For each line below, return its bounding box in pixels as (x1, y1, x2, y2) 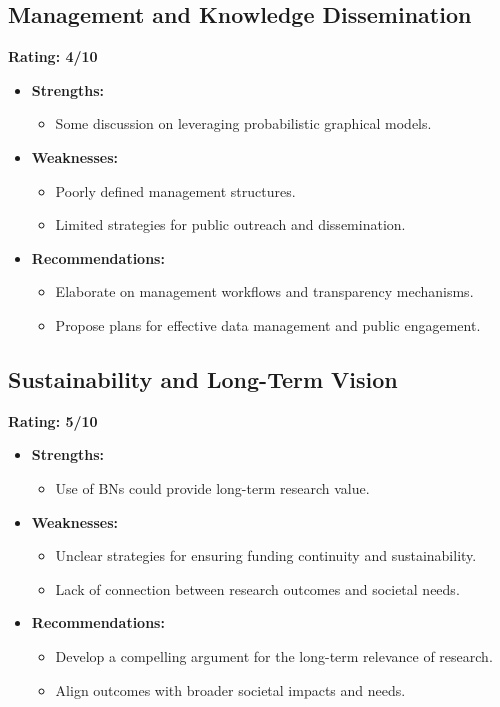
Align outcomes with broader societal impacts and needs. (55, 679, 406, 700)
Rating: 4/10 (8, 46, 98, 67)
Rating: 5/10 (8, 410, 98, 431)
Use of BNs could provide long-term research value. (55, 477, 370, 498)
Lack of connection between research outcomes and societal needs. (55, 578, 460, 599)
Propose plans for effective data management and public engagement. (55, 314, 481, 335)
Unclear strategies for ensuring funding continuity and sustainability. (55, 545, 477, 566)
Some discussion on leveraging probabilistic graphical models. (55, 113, 432, 134)
